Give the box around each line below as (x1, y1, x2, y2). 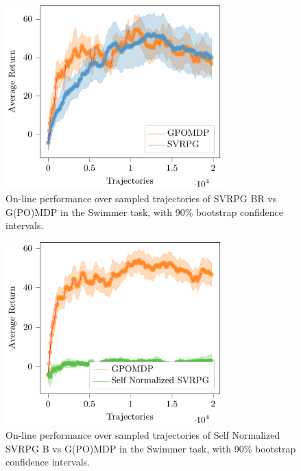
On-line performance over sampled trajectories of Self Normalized (5, 428, 280, 442)
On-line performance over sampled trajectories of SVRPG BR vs (5, 191, 277, 206)
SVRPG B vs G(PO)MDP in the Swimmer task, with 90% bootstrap (5, 441, 296, 455)
